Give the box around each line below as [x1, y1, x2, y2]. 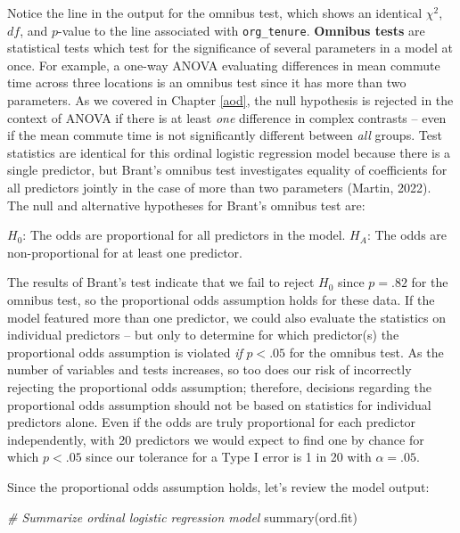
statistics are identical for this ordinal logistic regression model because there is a [7, 143, 451, 161]
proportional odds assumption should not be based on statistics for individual [7, 395, 431, 414]
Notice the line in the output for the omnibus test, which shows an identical [7, 4, 423, 21]
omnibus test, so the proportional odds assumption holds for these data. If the [7, 290, 435, 308]
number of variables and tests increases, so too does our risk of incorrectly [7, 360, 412, 379]
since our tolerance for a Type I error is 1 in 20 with [86, 447, 372, 466]
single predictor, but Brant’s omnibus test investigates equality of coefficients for [7, 160, 448, 179]
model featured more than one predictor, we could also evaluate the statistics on [7, 307, 446, 326]
